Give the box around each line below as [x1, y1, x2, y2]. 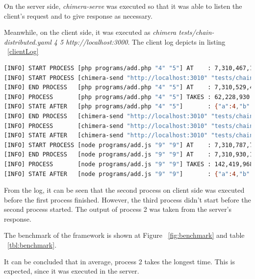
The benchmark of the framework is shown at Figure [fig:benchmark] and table [4, 230, 245, 240]
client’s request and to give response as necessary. [4, 10, 153, 21]
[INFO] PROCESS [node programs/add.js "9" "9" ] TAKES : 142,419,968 [4, 160, 254, 168]
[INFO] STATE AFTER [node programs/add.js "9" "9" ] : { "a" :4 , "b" [4, 170, 250, 178]
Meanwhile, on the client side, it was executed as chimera [4, 27, 177, 37]
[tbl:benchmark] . [7, 240, 57, 250]
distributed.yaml [4, 36, 51, 47]
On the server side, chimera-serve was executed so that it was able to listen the [4, 1, 242, 11]
